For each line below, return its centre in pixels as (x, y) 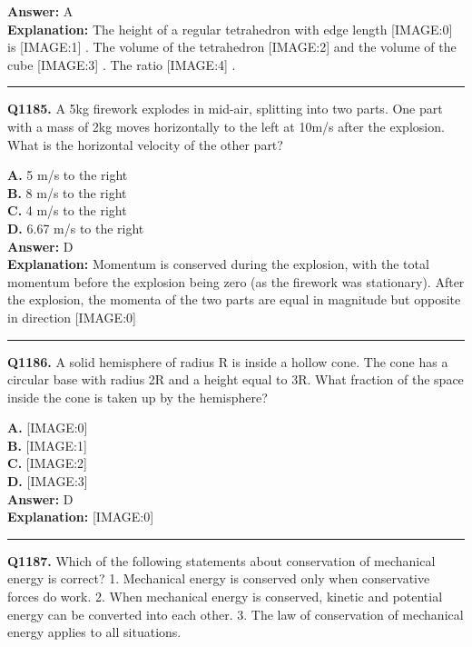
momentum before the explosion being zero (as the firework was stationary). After (236, 281)
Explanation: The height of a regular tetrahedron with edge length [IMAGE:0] (230, 29)
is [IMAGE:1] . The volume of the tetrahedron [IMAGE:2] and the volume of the (232, 47)
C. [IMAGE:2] (47, 463)
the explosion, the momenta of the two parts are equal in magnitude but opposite (234, 299)
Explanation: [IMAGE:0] (81, 517)
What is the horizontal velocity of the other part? (145, 144)
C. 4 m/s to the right (67, 210)
